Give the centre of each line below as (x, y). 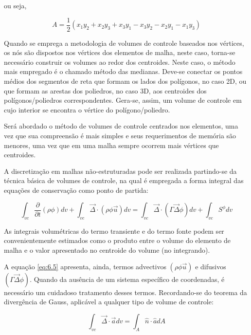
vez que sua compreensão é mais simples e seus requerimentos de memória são (120, 135)
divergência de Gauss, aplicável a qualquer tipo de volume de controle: (109, 302)
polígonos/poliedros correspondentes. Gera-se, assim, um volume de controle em (123, 100)
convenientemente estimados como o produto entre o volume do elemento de (117, 240)
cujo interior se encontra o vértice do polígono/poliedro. (87, 109)
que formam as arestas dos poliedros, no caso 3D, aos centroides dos (105, 90)
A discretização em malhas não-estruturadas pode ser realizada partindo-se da (120, 171)
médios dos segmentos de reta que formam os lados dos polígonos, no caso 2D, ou (125, 81)
